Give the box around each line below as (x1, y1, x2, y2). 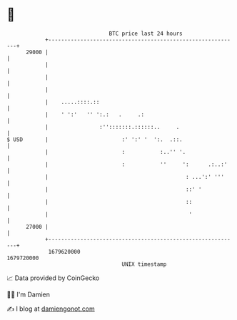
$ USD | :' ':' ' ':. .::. (6, 135, 183, 143)
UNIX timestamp (121, 260, 167, 268)
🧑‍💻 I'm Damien (6, 290, 51, 299)
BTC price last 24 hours (109, 30, 183, 37)
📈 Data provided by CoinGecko (6, 274, 100, 282)
